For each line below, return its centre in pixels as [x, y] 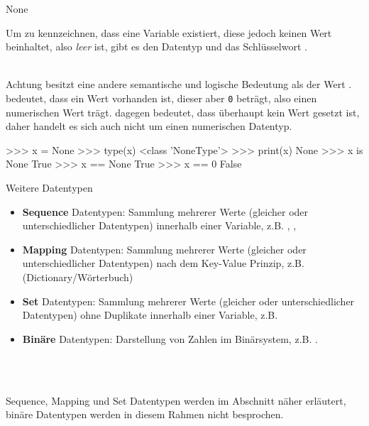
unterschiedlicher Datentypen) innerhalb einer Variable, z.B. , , [159, 225]
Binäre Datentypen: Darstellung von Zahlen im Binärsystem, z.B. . [170, 338]
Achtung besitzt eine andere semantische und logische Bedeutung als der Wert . [179, 84]
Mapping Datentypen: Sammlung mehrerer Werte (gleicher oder [164, 249]
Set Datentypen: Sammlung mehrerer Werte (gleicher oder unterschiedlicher [188, 301]
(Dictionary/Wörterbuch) [78, 277]
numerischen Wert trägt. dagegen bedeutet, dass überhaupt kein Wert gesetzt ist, [183, 112]
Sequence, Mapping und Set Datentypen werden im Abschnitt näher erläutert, [176, 400]
